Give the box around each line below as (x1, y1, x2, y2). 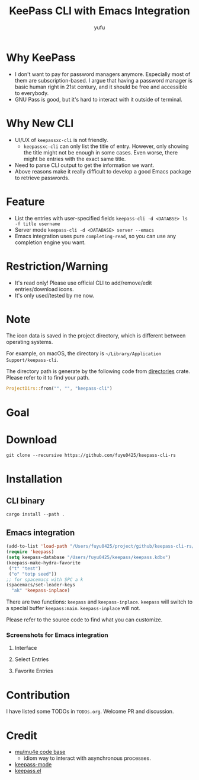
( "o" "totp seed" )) (8, 571, 57, 577)
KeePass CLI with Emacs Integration (8, 4, 191, 18)
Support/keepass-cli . (6, 356, 59, 364)
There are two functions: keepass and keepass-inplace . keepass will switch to (6, 598, 193, 605)
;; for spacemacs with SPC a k (6, 576, 84, 583)
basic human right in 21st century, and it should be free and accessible (14, 83, 188, 90)
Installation (6, 472, 63, 485)
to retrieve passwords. (14, 174, 70, 181)
